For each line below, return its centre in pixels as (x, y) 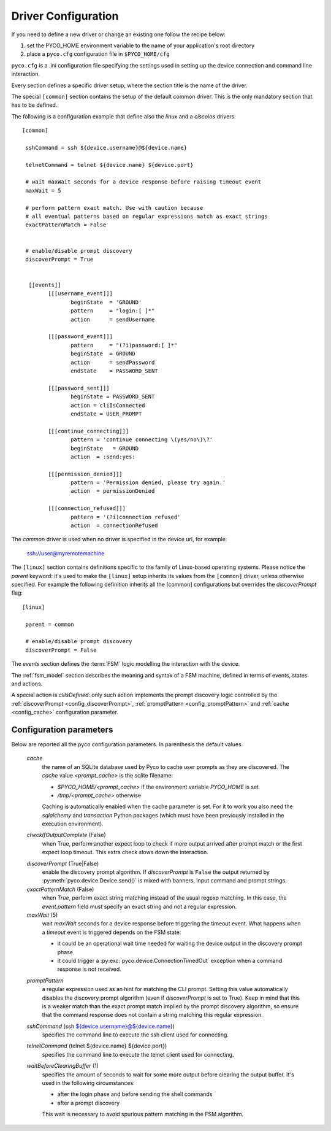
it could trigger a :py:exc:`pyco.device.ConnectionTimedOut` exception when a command (170, 960)
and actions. (27, 684)
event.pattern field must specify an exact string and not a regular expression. (139, 906)
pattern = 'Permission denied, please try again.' (148, 483)
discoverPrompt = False (61, 650)
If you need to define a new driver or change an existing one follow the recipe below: (119, 34)
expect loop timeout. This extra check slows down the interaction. (125, 852)
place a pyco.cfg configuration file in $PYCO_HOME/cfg (98, 54)
